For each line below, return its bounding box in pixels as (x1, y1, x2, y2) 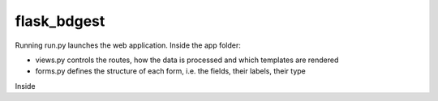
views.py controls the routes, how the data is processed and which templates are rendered (35, 55, 339, 65)
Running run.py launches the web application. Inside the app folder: (15, 40, 241, 50)
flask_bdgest (15, 12, 105, 30)
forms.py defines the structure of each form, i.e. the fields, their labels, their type (35, 66, 306, 76)
